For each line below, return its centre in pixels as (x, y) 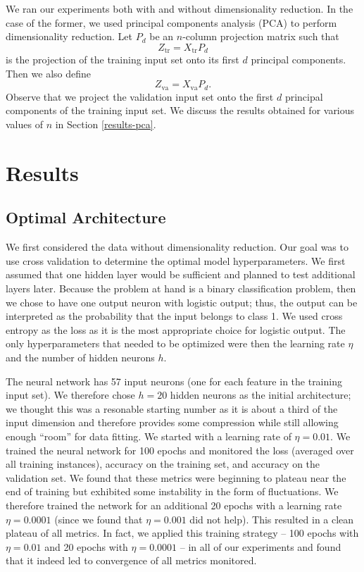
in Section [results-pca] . (106, 124)
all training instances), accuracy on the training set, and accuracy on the (163, 464)
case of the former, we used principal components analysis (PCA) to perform (171, 22)
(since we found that (99, 519)
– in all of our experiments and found (261, 546)
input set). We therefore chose (70, 395)
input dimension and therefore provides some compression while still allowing (172, 422)
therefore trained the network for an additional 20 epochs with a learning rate (174, 505)
